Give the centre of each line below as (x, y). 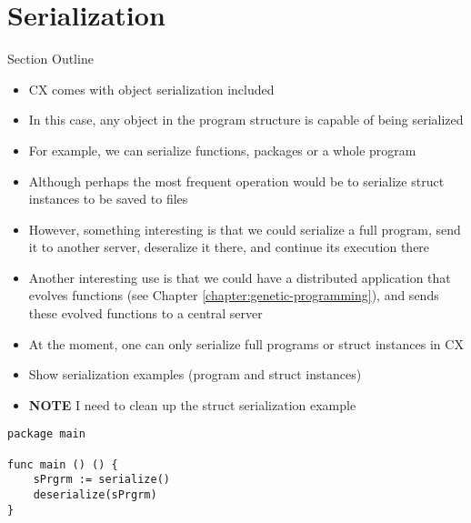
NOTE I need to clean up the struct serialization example (192, 404)
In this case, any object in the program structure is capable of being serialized (246, 120)
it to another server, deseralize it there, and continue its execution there (229, 247)
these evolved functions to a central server (145, 313)
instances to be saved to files (108, 199)
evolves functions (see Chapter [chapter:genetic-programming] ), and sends (234, 295)
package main (46, 434)
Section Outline (50, 59)
